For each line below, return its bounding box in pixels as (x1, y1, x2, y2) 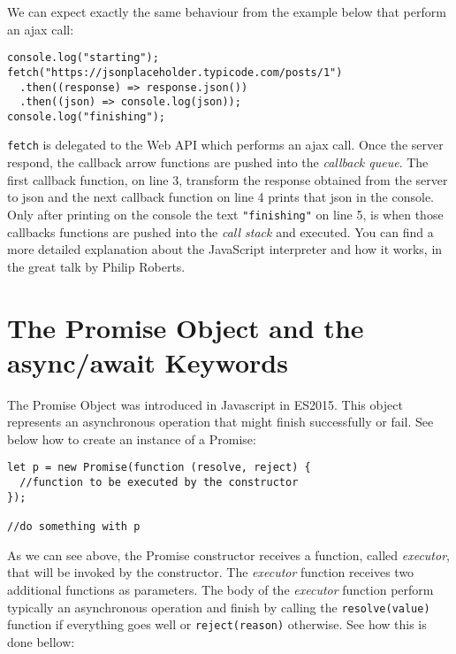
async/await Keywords (7, 343, 288, 380)
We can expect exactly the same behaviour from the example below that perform (7, 3, 446, 20)
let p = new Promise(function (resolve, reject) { (7, 461, 311, 474)
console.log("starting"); (7, 51, 159, 65)
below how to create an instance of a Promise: (7, 429, 256, 448)
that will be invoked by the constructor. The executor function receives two (7, 563, 414, 581)
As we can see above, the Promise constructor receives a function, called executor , (7, 545, 450, 564)
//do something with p (7, 520, 141, 534)
